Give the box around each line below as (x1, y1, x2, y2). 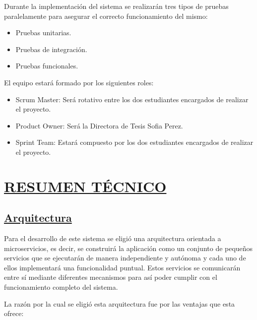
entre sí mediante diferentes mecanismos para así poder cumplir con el (4, 272, 217, 282)
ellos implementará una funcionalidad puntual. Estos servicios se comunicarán (4, 262, 241, 272)
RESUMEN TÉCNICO (4, 176, 167, 196)
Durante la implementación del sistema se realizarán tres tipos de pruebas (4, 1, 229, 11)
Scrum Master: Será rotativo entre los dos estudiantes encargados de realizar (15, 94, 249, 104)
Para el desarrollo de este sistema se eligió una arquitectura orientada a (4, 233, 221, 244)
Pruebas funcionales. (15, 61, 78, 71)
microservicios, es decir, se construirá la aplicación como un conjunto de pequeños (4, 243, 253, 253)
